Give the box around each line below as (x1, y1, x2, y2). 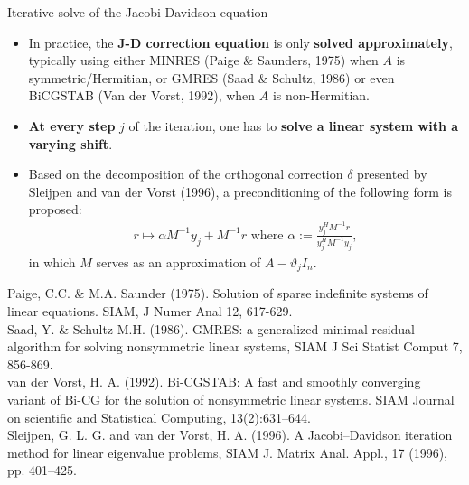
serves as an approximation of (96, 252, 261, 271)
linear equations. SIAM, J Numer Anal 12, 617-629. (7, 301, 293, 320)
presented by (357, 164, 427, 183)
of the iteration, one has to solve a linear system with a (128, 116, 459, 135)
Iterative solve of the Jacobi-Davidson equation (7, 3, 268, 21)
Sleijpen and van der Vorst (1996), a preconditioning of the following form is (28, 182, 452, 201)
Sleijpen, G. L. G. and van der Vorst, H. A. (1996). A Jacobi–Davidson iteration (7, 425, 453, 444)
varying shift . (28, 134, 113, 153)
